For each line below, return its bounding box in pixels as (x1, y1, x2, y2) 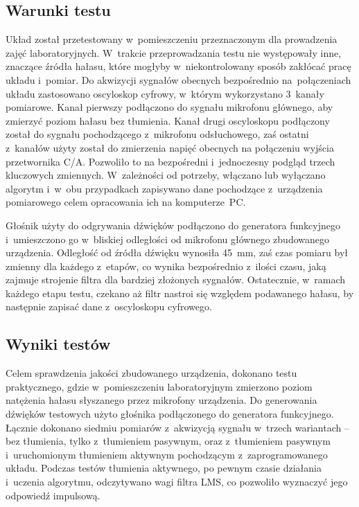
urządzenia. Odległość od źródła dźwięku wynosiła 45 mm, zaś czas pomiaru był (6, 245, 349, 260)
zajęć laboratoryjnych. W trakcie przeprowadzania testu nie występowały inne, (6, 45, 342, 60)
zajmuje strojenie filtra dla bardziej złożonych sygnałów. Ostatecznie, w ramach (6, 272, 346, 287)
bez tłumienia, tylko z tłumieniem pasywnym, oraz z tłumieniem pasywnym (6, 434, 331, 448)
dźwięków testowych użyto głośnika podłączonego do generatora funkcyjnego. (6, 407, 334, 421)
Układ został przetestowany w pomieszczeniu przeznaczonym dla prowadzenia (6, 32, 338, 46)
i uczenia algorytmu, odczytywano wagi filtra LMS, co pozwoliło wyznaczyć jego (6, 474, 348, 489)
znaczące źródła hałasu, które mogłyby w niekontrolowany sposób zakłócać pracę (6, 59, 351, 73)
